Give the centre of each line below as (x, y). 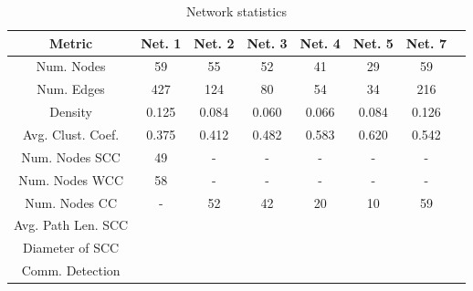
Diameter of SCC (71, 248)
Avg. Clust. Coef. (71, 134)
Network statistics (236, 11)
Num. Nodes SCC (71, 156)
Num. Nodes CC (71, 202)
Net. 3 (267, 42)
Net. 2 (214, 42)
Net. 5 (373, 42)
